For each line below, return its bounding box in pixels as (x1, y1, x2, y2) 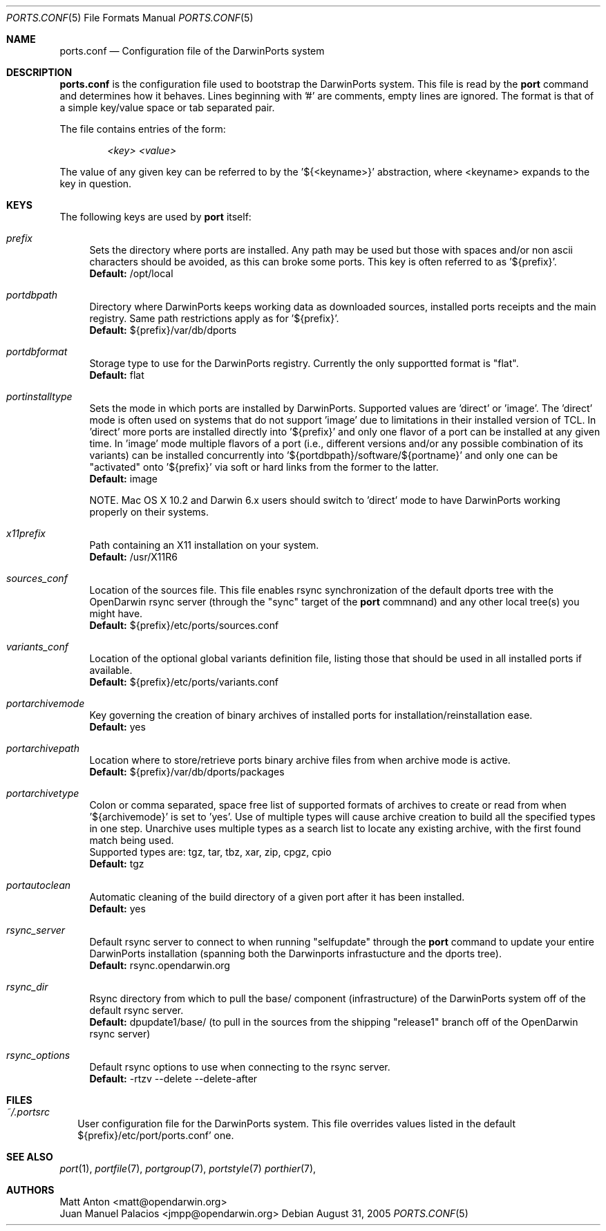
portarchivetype (6, 787, 79, 799)
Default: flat (89, 369, 144, 381)
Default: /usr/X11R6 (89, 551, 178, 563)
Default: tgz (89, 858, 144, 870)
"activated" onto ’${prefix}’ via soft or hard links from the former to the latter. (89, 461, 439, 473)
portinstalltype (6, 391, 73, 402)
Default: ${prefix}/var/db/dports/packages (89, 766, 285, 778)
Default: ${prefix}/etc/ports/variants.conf (89, 676, 278, 688)
